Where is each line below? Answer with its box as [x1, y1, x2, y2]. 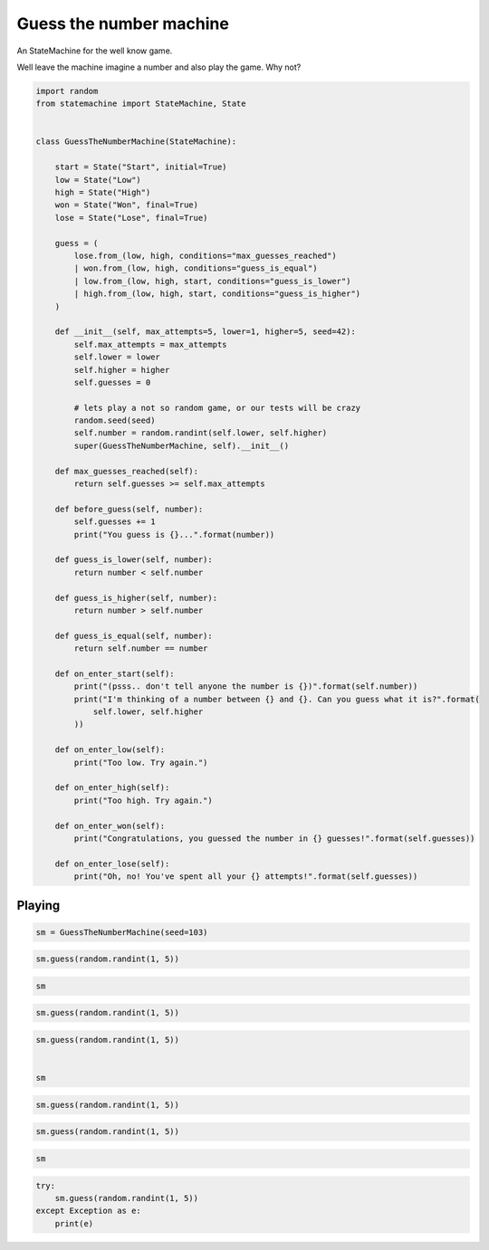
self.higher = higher [73, 365, 170, 375]
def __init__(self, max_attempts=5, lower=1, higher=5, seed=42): [54, 327, 357, 337]
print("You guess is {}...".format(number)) [73, 530, 275, 539]
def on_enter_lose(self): [54, 858, 170, 869]
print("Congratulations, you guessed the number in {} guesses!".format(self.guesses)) [73, 833, 475, 844]
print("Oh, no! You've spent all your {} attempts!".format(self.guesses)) [73, 872, 418, 882]
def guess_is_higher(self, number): [54, 593, 217, 603]
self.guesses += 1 [73, 517, 156, 527]
